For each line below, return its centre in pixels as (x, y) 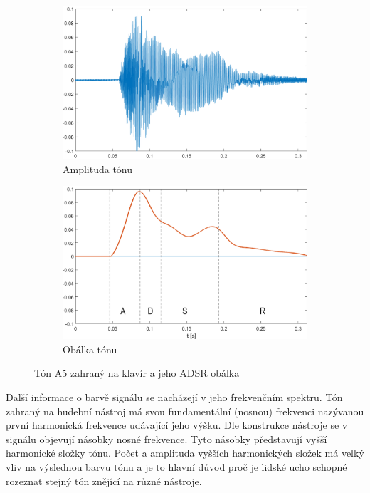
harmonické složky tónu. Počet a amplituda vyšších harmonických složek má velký (185, 453)
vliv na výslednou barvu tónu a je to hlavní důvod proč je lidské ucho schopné (176, 466)
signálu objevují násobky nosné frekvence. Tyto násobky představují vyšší (166, 438)
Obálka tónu (90, 349)
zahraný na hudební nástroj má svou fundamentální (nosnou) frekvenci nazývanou (185, 411)
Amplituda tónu (98, 168)
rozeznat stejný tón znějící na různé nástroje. (104, 481)
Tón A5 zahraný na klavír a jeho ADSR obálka (137, 373)
